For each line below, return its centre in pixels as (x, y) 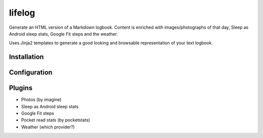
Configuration (31, 72)
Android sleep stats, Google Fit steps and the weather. (63, 34)
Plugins (21, 88)
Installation (26, 57)
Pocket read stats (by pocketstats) (56, 120)
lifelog (22, 13)
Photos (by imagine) (41, 99)
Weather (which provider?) (48, 127)
